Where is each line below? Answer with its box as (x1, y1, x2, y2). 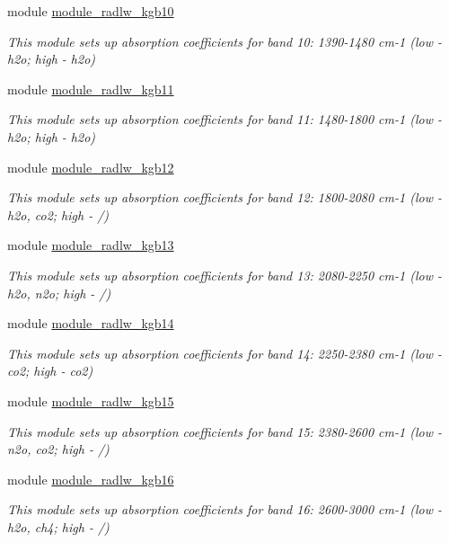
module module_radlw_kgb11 (7, 79, 174, 98)
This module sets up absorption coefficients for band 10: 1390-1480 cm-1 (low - (7, 31, 442, 50)
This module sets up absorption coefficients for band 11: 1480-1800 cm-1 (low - (7, 110, 442, 129)
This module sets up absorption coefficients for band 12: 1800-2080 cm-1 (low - (7, 188, 442, 207)
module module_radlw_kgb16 (7, 469, 174, 488)
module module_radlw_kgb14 (7, 314, 174, 333)
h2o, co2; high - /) (7, 205, 110, 224)
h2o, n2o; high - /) (7, 283, 111, 302)
